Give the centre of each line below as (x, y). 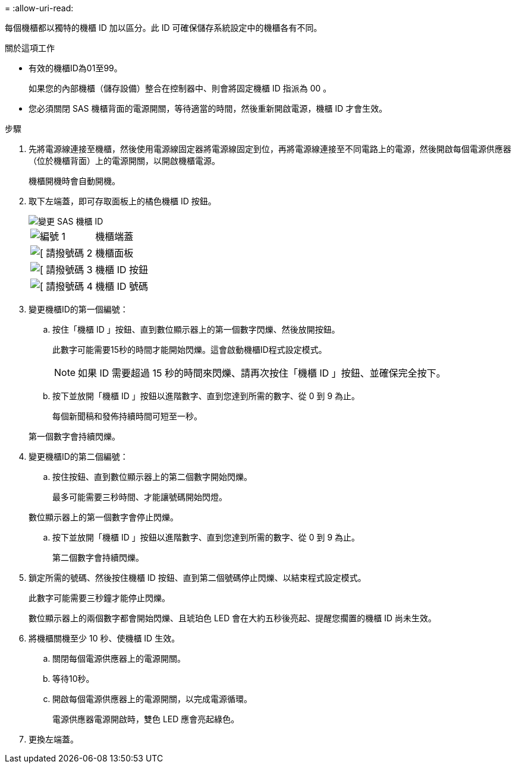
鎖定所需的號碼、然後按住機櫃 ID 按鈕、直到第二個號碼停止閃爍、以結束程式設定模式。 (197, 578)
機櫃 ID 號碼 (122, 286)
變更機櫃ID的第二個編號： (78, 456)
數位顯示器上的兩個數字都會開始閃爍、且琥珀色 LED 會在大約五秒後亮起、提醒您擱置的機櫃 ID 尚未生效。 (233, 618)
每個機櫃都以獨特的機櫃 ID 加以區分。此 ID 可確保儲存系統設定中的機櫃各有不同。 (163, 28)
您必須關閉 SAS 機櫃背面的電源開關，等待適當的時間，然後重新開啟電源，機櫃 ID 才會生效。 (208, 108)
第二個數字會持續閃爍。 (98, 557)
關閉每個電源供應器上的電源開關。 (119, 658)
